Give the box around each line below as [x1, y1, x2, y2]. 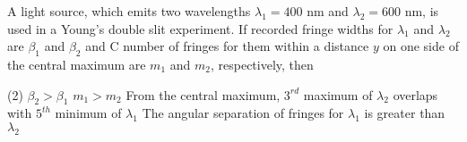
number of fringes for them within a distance [123, 37, 369, 55]
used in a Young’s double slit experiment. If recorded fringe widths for [7, 19, 393, 38]
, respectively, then [210, 54, 314, 73]
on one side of [383, 37, 459, 55]
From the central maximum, [125, 85, 281, 104]
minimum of [55, 104, 122, 122]
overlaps [393, 85, 438, 104]
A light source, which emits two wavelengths [7, 2, 251, 20]
